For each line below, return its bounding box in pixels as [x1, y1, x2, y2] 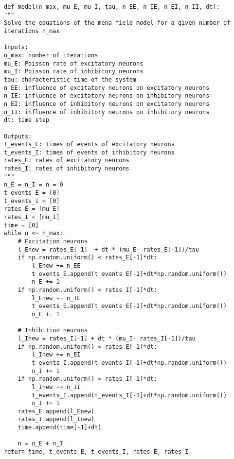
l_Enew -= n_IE [32, 294, 81, 302]
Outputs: [4, 133, 32, 140]
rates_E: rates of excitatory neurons [4, 157, 129, 164]
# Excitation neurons [18, 238, 88, 245]
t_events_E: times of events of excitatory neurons [4, 141, 175, 148]
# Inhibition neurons [18, 327, 88, 334]
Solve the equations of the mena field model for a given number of [4, 19, 231, 27]
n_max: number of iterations [4, 51, 98, 59]
